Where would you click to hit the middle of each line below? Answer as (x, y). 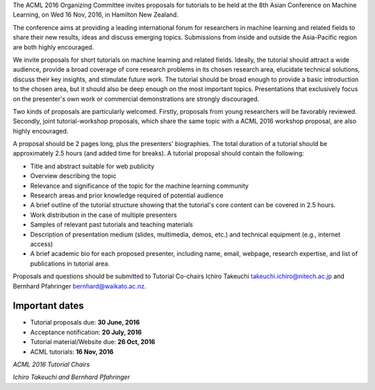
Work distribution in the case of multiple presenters (103, 215)
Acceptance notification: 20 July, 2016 (86, 332)
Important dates (49, 306)
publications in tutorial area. (70, 263)
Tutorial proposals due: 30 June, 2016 (85, 323)
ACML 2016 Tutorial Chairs (51, 364)
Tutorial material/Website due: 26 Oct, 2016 (93, 342)
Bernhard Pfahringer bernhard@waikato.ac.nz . (80, 286)
